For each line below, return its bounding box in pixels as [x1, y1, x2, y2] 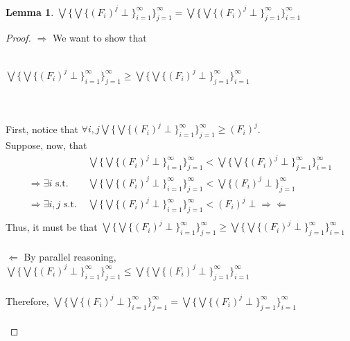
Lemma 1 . [6, 4, 54, 19]
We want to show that [52, 30, 147, 45]
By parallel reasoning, [24, 249, 116, 263]
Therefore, [6, 293, 49, 308]
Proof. [6, 30, 31, 45]
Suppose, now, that [6, 138, 87, 152]
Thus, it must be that [6, 219, 98, 234]
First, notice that [6, 121, 78, 136]
